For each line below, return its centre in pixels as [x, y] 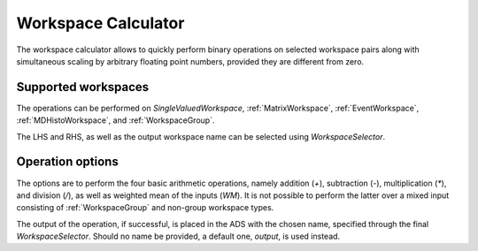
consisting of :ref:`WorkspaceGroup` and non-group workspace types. [145, 208]
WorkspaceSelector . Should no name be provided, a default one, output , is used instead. [178, 236]
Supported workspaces [83, 87]
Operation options [67, 162]
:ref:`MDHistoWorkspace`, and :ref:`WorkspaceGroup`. [116, 120]
